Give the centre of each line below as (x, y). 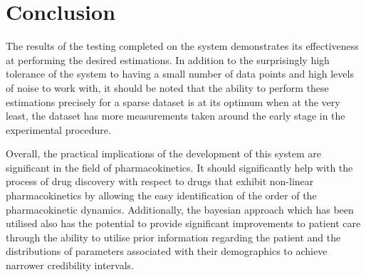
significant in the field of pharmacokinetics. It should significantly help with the (179, 167)
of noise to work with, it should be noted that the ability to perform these (167, 87)
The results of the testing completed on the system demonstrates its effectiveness (182, 46)
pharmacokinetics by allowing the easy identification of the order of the (161, 195)
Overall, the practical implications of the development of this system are (163, 153)
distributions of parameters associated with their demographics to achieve (167, 251)
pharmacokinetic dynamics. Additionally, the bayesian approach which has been (180, 209)
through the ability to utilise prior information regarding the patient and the (173, 237)
